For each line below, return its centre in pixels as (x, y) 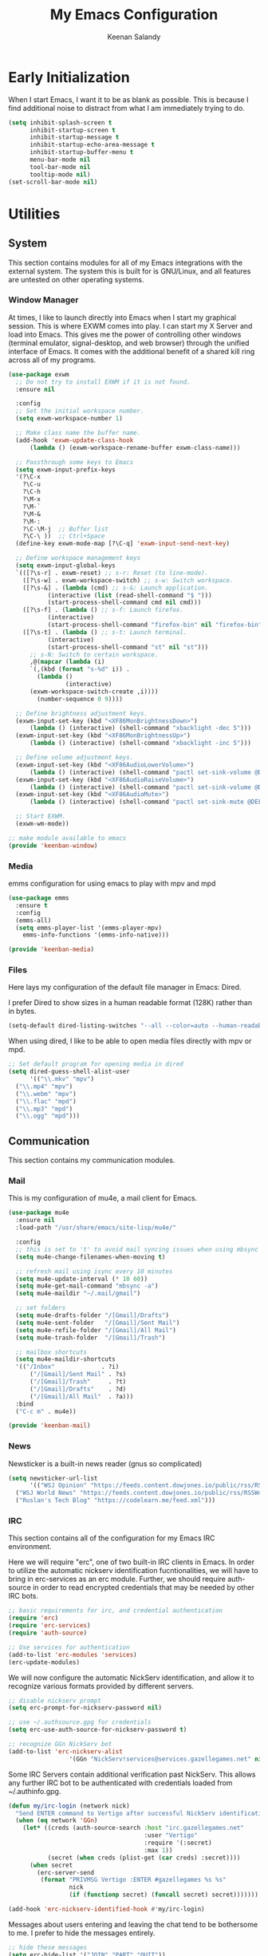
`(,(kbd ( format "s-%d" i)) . (79, 669)
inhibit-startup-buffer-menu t (81, 152)
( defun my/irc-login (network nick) (69, 1806)
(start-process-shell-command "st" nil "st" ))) (128, 647)
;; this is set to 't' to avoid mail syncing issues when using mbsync (137, 1249)
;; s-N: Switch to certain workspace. (94, 655)
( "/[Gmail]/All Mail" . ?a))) (81, 1396)
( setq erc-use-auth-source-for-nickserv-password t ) (98, 1730)
